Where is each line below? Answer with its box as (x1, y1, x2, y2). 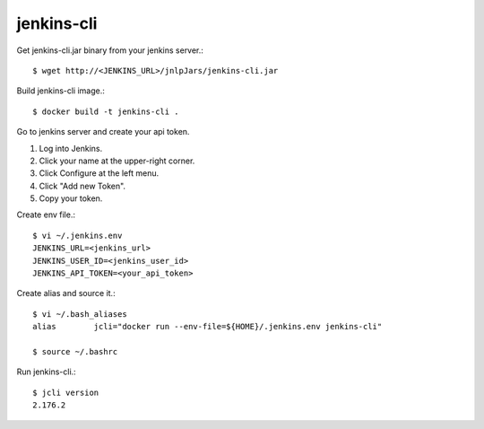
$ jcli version (32, 387, 99, 398)
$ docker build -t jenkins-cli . (32, 106, 179, 117)
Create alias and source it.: (16, 288, 116, 299)
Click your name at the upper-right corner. (39, 155, 195, 166)
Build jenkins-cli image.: (16, 85, 105, 96)
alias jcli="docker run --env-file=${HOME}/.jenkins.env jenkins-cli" (32, 321, 383, 332)
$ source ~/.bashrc (32, 346, 118, 356)
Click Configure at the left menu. (39, 168, 160, 179)
